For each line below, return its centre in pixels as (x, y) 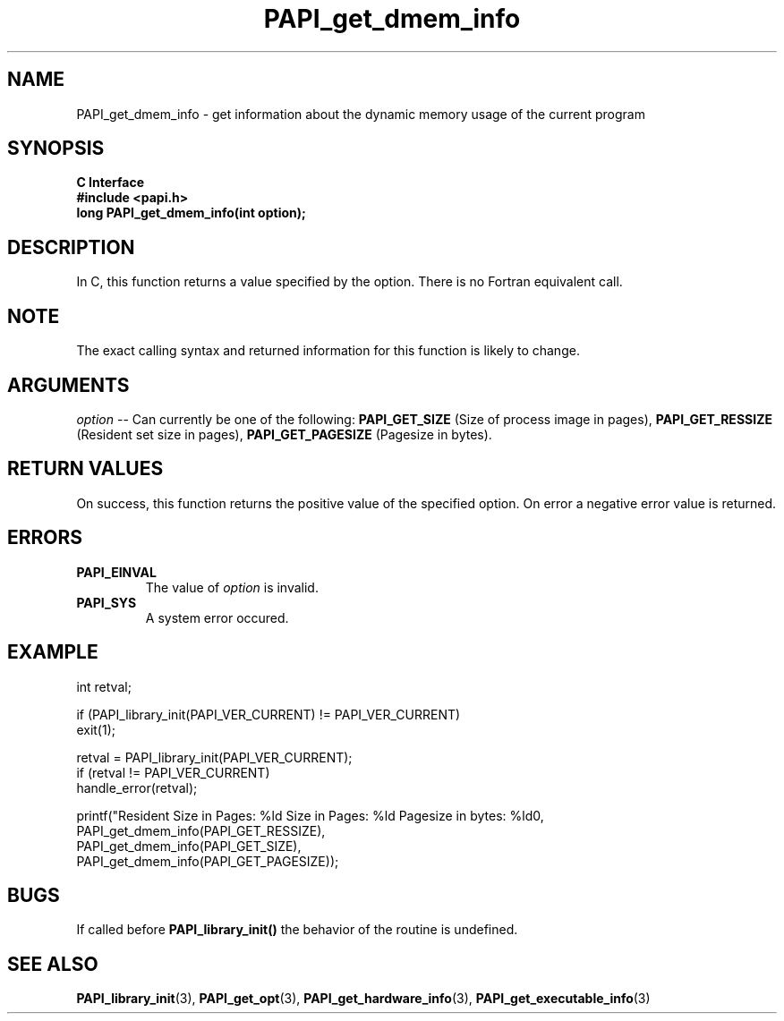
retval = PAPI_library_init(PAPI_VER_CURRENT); (214, 757)
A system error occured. (217, 617)
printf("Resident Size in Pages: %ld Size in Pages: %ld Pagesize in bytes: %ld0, (310, 815)
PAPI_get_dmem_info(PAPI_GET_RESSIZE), (201, 830)
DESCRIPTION (71, 247)
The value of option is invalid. (232, 587)
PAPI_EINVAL (116, 572)
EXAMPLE (53, 652)
